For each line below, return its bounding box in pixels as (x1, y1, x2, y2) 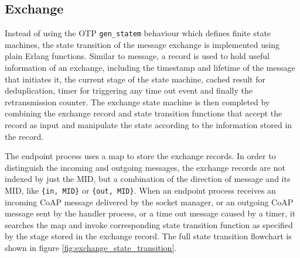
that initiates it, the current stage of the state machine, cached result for (5, 73, 265, 85)
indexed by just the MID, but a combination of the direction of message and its (5, 173, 291, 185)
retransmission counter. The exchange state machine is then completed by (5, 95, 270, 108)
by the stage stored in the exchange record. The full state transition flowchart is (5, 230, 292, 242)
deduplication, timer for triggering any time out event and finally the (5, 84, 253, 97)
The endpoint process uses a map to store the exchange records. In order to (5, 150, 276, 162)
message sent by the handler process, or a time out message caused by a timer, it (5, 207, 296, 219)
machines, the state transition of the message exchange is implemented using (5, 38, 280, 50)
